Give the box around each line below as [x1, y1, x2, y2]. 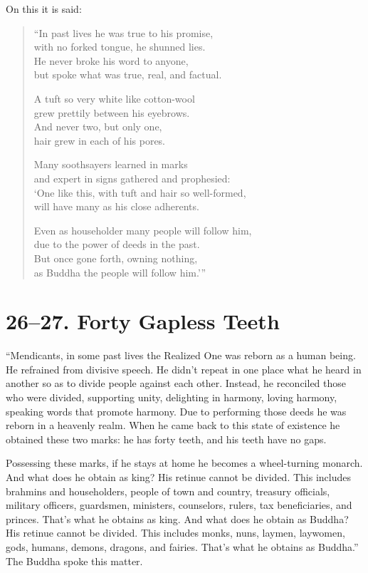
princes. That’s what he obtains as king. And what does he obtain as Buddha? [6, 511, 349, 526]
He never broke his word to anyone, [33, 53, 189, 68]
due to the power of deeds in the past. [33, 237, 200, 252]
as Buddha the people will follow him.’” [33, 264, 206, 279]
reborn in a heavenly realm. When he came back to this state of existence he [6, 418, 340, 433]
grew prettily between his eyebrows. [33, 105, 190, 120]
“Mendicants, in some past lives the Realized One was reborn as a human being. [6, 348, 356, 363]
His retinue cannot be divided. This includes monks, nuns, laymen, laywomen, [6, 525, 345, 540]
